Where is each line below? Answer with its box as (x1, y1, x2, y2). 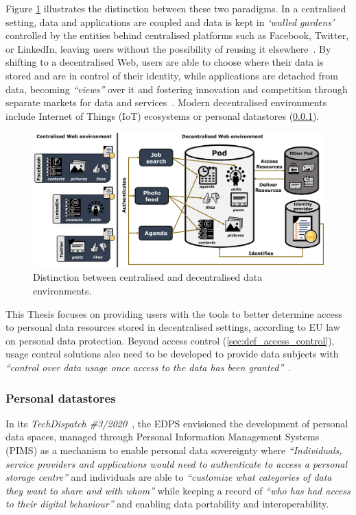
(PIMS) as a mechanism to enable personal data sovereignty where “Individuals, (5, 443, 342, 457)
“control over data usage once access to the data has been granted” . (5, 360, 292, 374)
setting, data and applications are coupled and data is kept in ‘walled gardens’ (5, 14, 335, 29)
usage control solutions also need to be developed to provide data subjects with (5, 347, 339, 361)
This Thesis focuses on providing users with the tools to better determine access (5, 306, 342, 321)
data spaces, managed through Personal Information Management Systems (5, 429, 320, 444)
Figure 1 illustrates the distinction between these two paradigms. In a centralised (5, 1, 346, 15)
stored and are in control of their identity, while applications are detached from (5, 68, 338, 82)
